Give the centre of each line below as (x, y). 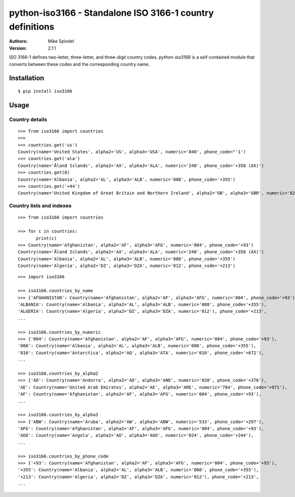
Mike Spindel (61, 41)
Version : (18, 48)
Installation (27, 78)
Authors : (18, 41)
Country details (28, 119)
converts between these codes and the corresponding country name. (79, 64)
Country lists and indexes (40, 206)
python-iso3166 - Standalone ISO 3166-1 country (111, 13)
